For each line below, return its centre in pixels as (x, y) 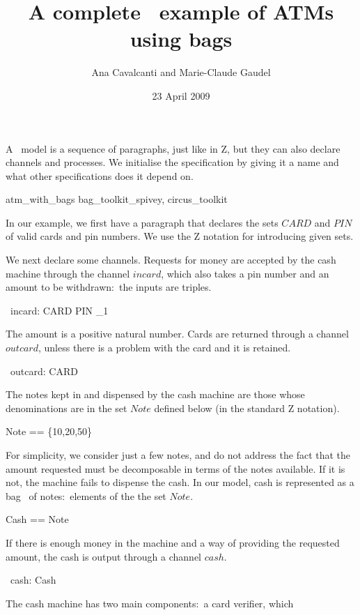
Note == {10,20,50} (49, 431)
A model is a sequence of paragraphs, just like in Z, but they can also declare (173, 148)
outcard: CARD (44, 371)
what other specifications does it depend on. (100, 175)
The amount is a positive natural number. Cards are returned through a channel (177, 334)
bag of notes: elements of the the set (86, 495)
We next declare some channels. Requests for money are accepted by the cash (171, 260)
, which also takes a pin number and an (245, 273)
